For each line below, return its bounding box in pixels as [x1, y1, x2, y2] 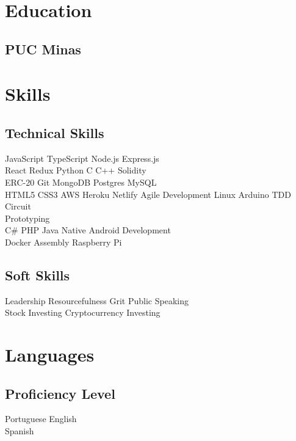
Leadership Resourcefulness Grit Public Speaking [5, 294, 189, 307]
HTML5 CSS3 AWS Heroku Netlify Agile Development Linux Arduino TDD [5, 188, 291, 200]
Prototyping [5, 211, 50, 224]
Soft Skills [5, 265, 70, 284]
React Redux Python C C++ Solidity [5, 164, 146, 177]
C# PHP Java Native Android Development [5, 224, 171, 236]
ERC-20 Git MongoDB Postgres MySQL [5, 175, 157, 188]
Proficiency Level [5, 384, 115, 403]
